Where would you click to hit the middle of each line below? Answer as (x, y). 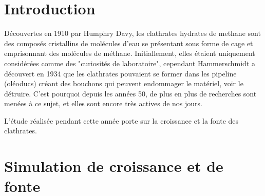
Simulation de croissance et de (114, 166)
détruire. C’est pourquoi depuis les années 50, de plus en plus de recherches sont (130, 93)
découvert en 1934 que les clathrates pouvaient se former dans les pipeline (120, 73)
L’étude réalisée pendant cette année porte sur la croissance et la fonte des (121, 120)
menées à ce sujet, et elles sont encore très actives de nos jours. (103, 103)
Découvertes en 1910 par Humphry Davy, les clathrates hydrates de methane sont (132, 33)
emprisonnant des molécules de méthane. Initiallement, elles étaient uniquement (130, 53)
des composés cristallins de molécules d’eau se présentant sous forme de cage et (129, 43)
